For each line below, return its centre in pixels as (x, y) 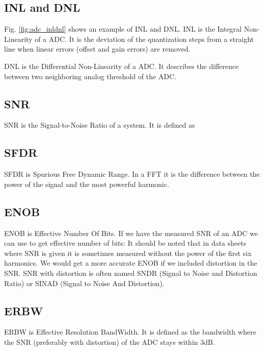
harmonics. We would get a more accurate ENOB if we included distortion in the (131, 263)
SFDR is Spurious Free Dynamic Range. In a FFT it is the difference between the (132, 174)
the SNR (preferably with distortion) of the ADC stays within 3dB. (110, 342)
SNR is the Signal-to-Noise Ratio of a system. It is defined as (100, 125)
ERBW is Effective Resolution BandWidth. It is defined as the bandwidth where (130, 332)
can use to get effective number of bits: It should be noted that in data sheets (125, 243)
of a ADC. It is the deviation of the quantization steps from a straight (144, 39)
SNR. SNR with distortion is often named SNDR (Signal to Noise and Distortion (131, 273)
